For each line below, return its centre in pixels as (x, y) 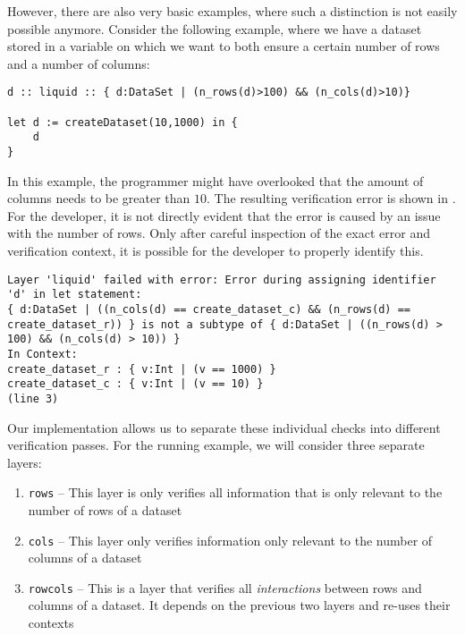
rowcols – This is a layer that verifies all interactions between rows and (225, 587)
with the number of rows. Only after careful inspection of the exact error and (219, 233)
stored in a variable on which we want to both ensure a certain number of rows (224, 46)
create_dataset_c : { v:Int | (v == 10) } (135, 384)
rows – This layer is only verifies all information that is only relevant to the (235, 492)
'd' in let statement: (75, 295)
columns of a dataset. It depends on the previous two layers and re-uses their (239, 605)
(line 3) (33, 398)
